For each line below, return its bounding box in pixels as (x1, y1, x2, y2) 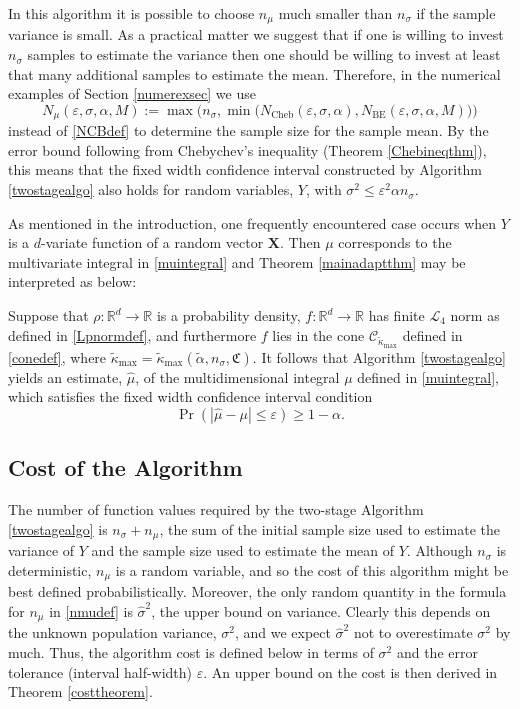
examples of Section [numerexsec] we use (8, 83, 256, 104)
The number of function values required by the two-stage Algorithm (8, 499, 424, 520)
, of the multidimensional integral (135, 366, 340, 387)
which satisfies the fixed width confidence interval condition (8, 386, 373, 407)
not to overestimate (353, 622, 473, 643)
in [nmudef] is (49, 600, 133, 621)
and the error (396, 641, 478, 662)
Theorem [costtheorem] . (8, 681, 153, 702)
